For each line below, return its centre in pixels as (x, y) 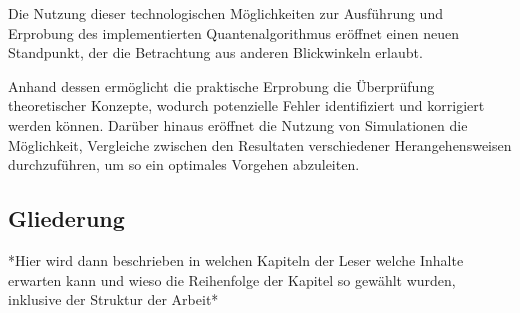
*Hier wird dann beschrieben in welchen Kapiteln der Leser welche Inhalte (236, 259)
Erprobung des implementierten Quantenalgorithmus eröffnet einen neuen (233, 32)
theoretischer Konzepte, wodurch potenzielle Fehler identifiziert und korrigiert (246, 105)
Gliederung (66, 218)
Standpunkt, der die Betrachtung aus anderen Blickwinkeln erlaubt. (215, 52)
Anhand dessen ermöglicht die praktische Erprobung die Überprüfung (221, 85)
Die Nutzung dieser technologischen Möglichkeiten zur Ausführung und (225, 13)
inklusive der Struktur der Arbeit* (113, 299)
